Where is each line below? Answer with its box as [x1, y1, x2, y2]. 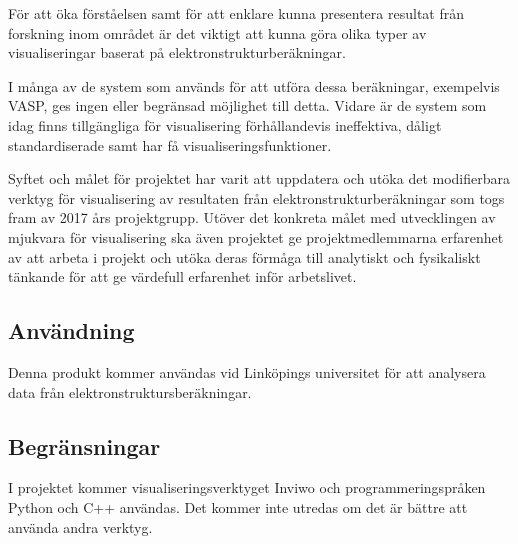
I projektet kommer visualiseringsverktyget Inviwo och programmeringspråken [8, 477, 486, 498]
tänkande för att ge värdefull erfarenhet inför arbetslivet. [8, 266, 357, 287]
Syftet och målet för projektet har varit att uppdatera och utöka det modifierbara [8, 168, 510, 189]
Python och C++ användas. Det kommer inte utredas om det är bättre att [8, 496, 468, 517]
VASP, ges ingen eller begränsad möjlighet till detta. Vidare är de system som [8, 95, 487, 116]
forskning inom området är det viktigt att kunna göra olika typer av [8, 22, 427, 43]
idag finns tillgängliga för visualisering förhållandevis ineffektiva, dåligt [8, 114, 442, 135]
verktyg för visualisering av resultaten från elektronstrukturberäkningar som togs [8, 187, 505, 208]
